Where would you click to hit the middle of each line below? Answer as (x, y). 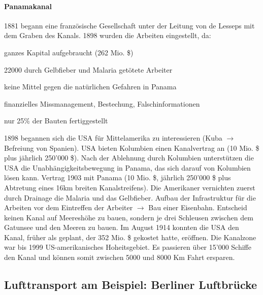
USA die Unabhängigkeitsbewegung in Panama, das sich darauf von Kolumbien (127, 167)
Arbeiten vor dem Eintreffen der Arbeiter (69, 207)
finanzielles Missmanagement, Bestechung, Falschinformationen (102, 103)
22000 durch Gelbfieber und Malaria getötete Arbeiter (88, 69)
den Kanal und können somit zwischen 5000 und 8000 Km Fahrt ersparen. (120, 257)
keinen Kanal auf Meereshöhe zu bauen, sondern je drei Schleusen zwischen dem (129, 217)
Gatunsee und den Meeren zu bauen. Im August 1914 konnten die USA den (122, 227)
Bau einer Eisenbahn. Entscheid (198, 207)
